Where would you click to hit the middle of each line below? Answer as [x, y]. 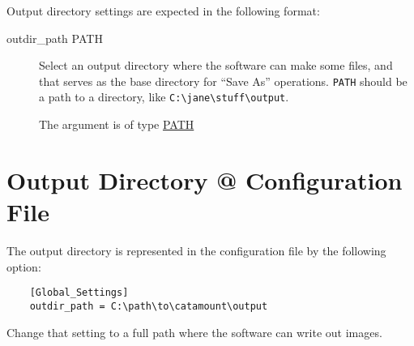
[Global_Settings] [79, 293]
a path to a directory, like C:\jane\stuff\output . [164, 97]
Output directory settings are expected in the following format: [163, 11]
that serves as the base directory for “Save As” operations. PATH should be [223, 81]
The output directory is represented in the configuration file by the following [196, 250]
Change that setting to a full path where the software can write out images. [194, 332]
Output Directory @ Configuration [205, 179]
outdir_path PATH [55, 38]
